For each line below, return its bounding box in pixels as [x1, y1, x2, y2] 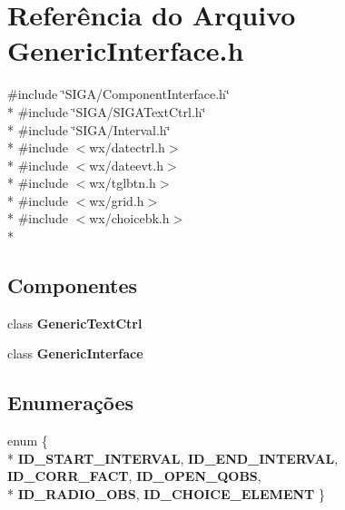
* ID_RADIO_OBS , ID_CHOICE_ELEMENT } [7, 485, 325, 504]
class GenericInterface [7, 344, 143, 363]
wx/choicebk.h [89, 209, 170, 228]
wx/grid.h [89, 191, 144, 210]
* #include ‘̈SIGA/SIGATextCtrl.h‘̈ [7, 102, 206, 121]
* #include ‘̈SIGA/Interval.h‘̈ [7, 120, 171, 139]
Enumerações [7, 388, 133, 417]
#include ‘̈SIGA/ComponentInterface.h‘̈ [7, 84, 230, 103]
